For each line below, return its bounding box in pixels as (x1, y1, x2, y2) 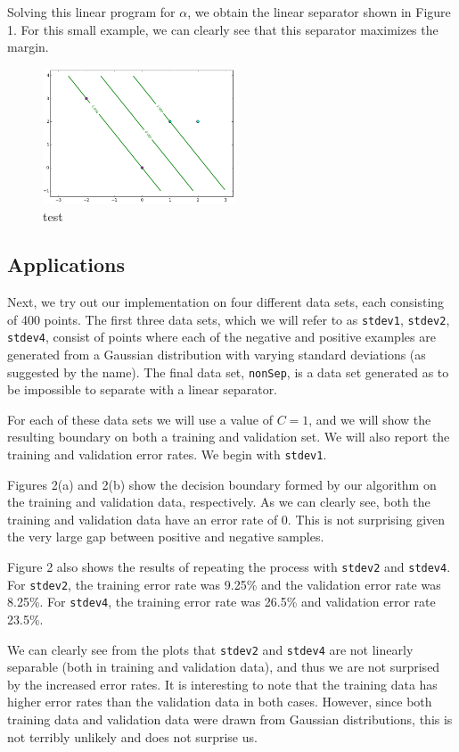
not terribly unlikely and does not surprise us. (7, 727, 258, 746)
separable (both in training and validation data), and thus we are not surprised (7, 657, 440, 676)
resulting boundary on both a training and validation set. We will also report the (7, 427, 450, 446)
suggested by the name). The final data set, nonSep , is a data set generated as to (7, 362, 449, 381)
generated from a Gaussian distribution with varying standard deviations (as (7, 345, 426, 363)
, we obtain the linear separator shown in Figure (187, 3, 451, 21)
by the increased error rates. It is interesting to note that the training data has (7, 674, 438, 693)
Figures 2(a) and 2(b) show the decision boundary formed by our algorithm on (7, 475, 437, 493)
